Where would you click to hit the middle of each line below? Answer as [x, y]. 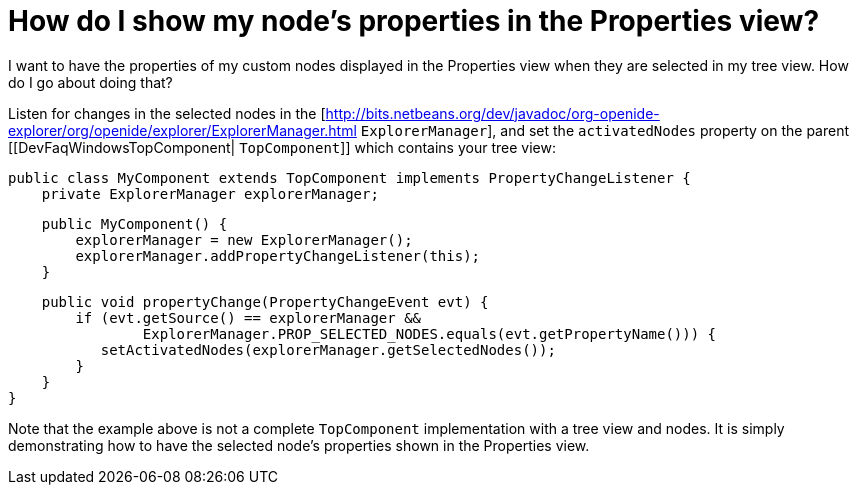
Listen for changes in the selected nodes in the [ [167, 113]
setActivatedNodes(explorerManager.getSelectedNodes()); [328, 349]
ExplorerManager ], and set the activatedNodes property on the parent [605, 130]
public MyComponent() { [134, 223]
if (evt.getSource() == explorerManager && [248, 317]
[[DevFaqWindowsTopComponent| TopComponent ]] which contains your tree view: [282, 147]
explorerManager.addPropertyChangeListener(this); [278, 255]
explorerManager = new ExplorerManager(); [244, 239]
